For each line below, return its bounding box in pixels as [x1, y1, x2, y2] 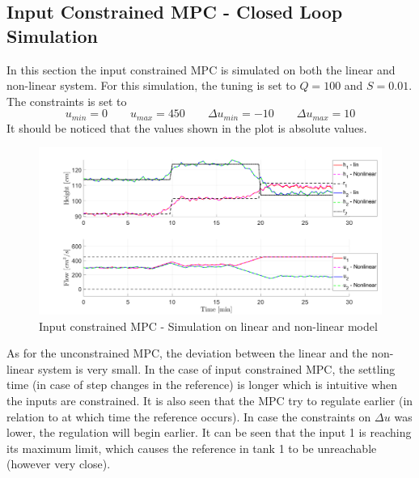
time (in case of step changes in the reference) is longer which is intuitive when [6, 376, 398, 393]
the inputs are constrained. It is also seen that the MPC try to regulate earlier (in [6, 392, 413, 408]
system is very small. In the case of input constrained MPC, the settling [37, 360, 396, 377]
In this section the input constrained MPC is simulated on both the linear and [6, 61, 396, 78]
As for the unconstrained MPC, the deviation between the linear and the [6, 345, 368, 362]
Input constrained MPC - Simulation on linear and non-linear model [39, 317, 378, 334]
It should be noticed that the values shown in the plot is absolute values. [6, 119, 367, 136]
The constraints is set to [6, 92, 127, 109]
